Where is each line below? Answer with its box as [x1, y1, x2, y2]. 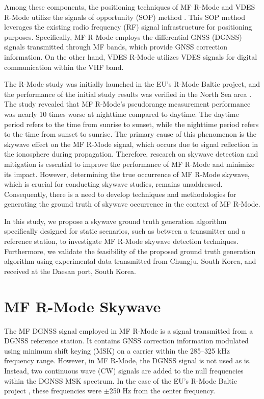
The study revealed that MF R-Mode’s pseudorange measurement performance [4, 98, 251, 109]
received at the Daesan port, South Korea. [4, 265, 136, 276]
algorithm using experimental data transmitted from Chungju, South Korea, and [4, 256, 256, 266]
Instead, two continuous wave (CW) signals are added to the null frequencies [4, 365, 244, 376]
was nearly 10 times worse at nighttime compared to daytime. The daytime [4, 108, 239, 119]
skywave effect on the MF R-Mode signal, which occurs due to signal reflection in [4, 138, 258, 149]
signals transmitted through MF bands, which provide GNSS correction [4, 41, 227, 52]
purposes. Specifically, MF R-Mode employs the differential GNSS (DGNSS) [4, 31, 242, 42]
